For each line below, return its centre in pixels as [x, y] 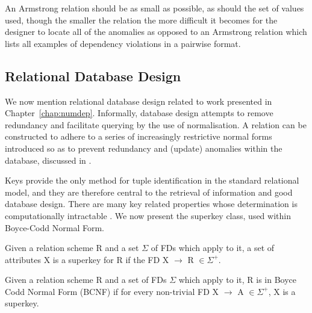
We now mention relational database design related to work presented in [139, 101]
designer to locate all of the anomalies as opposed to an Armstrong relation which [156, 32]
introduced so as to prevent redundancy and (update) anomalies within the [144, 148]
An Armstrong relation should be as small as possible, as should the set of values [154, 8]
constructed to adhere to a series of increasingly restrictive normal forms [139, 136]
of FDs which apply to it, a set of [213, 248]
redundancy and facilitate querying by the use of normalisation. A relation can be [156, 124]
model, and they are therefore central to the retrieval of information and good [149, 192]
